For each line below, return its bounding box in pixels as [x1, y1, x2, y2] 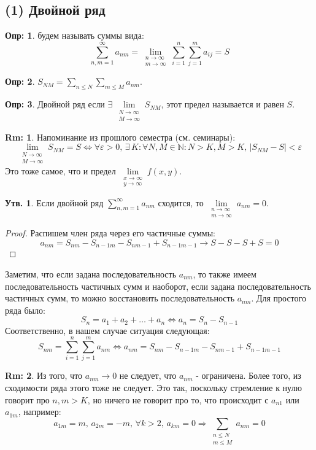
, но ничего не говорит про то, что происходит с [87, 393, 269, 406]
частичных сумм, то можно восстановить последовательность [5, 292, 235, 305]
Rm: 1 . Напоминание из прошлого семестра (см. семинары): [5, 130, 236, 143]
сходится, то [158, 196, 204, 209]
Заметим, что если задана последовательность [5, 267, 177, 280]
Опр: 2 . [5, 75, 35, 88]
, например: [18, 405, 61, 418]
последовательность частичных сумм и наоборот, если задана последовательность [5, 279, 311, 292]
